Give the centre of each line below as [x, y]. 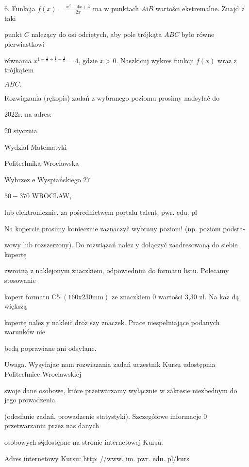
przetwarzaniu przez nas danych [52, 425]
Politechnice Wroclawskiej [43, 374]
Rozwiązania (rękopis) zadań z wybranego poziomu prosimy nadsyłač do [112, 97]
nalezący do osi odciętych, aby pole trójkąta [97, 34]
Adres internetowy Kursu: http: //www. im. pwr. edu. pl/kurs [97, 458]
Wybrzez [17, 179]
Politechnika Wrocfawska [42, 163]
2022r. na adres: [28, 114]
